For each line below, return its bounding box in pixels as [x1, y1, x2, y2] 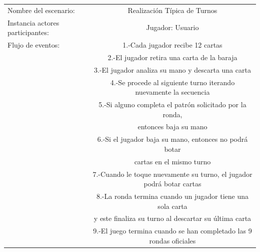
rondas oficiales [149, 235, 196, 245]
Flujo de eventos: [7, 40, 60, 50]
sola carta [157, 200, 187, 211]
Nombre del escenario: [7, 5, 75, 15]
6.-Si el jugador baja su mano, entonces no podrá [97, 134, 248, 144]
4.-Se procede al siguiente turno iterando [110, 77, 235, 87]
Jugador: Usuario [146, 22, 199, 33]
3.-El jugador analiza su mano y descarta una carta [94, 64, 251, 75]
